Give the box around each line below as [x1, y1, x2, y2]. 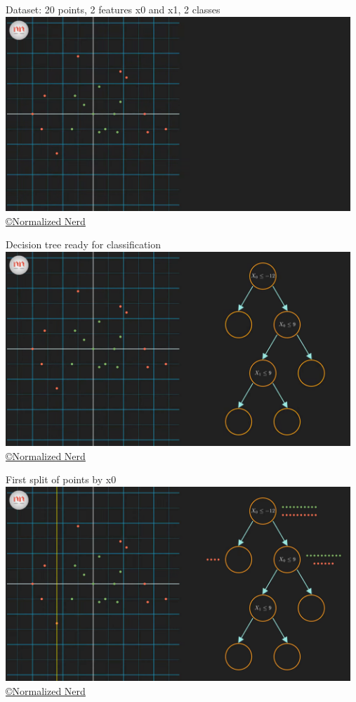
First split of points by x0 [6, 472, 117, 487]
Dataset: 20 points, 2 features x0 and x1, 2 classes [6, 2, 220, 16]
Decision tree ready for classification [6, 237, 161, 252]
